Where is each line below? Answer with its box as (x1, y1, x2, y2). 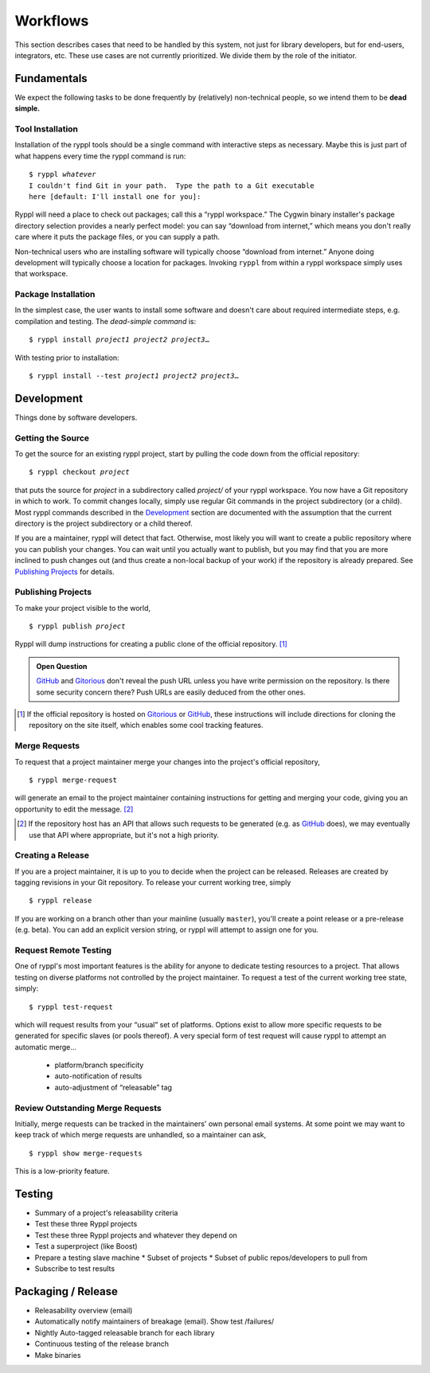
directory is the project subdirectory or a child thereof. (14, 518, 193, 528)
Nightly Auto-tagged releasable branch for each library (34, 1328, 215, 1337)
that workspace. (14, 269, 68, 279)
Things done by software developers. (14, 413, 138, 422)
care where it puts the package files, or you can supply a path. (14, 232, 221, 242)
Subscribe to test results (34, 1264, 115, 1273)
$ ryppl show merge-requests (29, 1148, 143, 1158)
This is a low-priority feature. (14, 1167, 111, 1176)
